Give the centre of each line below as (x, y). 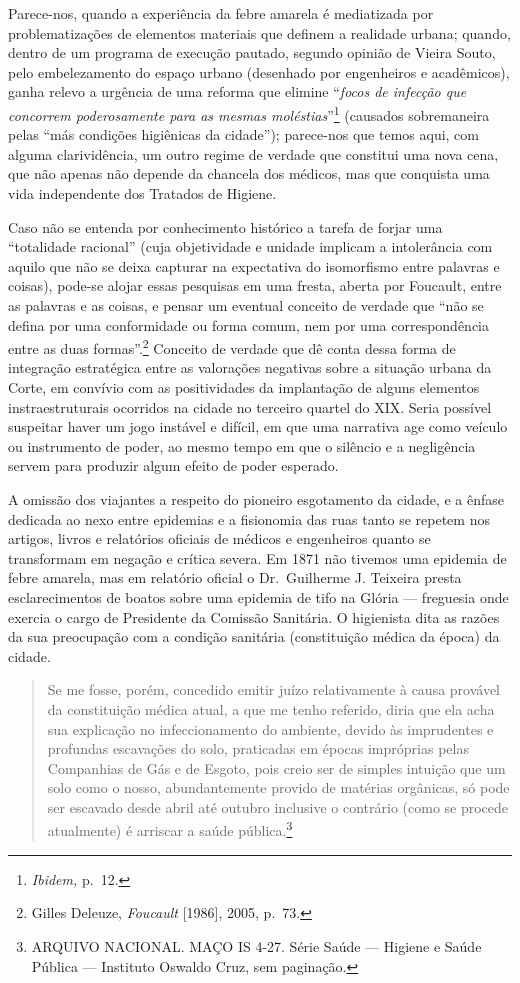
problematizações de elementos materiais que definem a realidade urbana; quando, (259, 32)
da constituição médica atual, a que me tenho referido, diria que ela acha (271, 708)
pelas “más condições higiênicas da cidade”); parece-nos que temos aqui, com (243, 134)
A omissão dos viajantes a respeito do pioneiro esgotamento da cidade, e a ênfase (256, 498)
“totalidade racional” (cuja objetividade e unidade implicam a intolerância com (250, 246)
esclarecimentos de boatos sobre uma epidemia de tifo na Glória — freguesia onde (258, 596)
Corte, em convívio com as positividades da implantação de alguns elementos (244, 387)
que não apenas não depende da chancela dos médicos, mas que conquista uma (249, 173)
